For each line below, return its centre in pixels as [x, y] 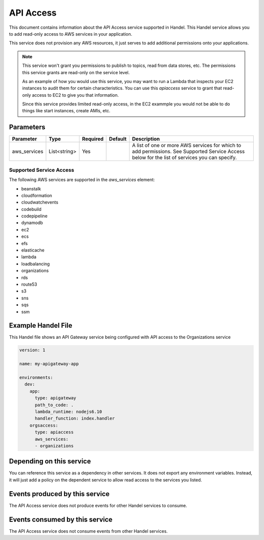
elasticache [33, 250]
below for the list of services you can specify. [185, 158]
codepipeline [34, 216]
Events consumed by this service [61, 519]
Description [146, 139]
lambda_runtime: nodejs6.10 [68, 412]
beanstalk [31, 188]
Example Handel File [41, 325]
